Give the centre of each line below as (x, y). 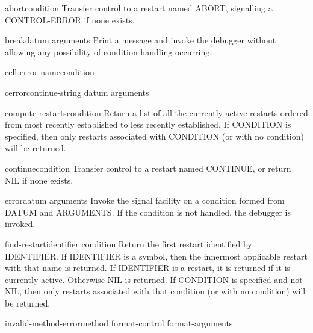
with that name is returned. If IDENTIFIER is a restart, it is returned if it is (148, 268)
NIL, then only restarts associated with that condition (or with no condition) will (155, 291)
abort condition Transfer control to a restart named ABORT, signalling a (139, 8)
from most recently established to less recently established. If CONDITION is (148, 124)
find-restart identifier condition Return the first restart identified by (129, 244)
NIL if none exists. (39, 180)
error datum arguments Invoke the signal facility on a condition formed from (145, 200)
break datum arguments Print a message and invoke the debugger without (141, 40)
